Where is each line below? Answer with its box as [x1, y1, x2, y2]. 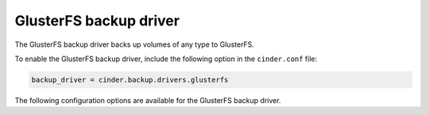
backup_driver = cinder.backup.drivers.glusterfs [31, 75, 229, 84]
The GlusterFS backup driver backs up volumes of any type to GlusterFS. [14, 40, 254, 49]
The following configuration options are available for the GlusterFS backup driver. [14, 95, 281, 105]
